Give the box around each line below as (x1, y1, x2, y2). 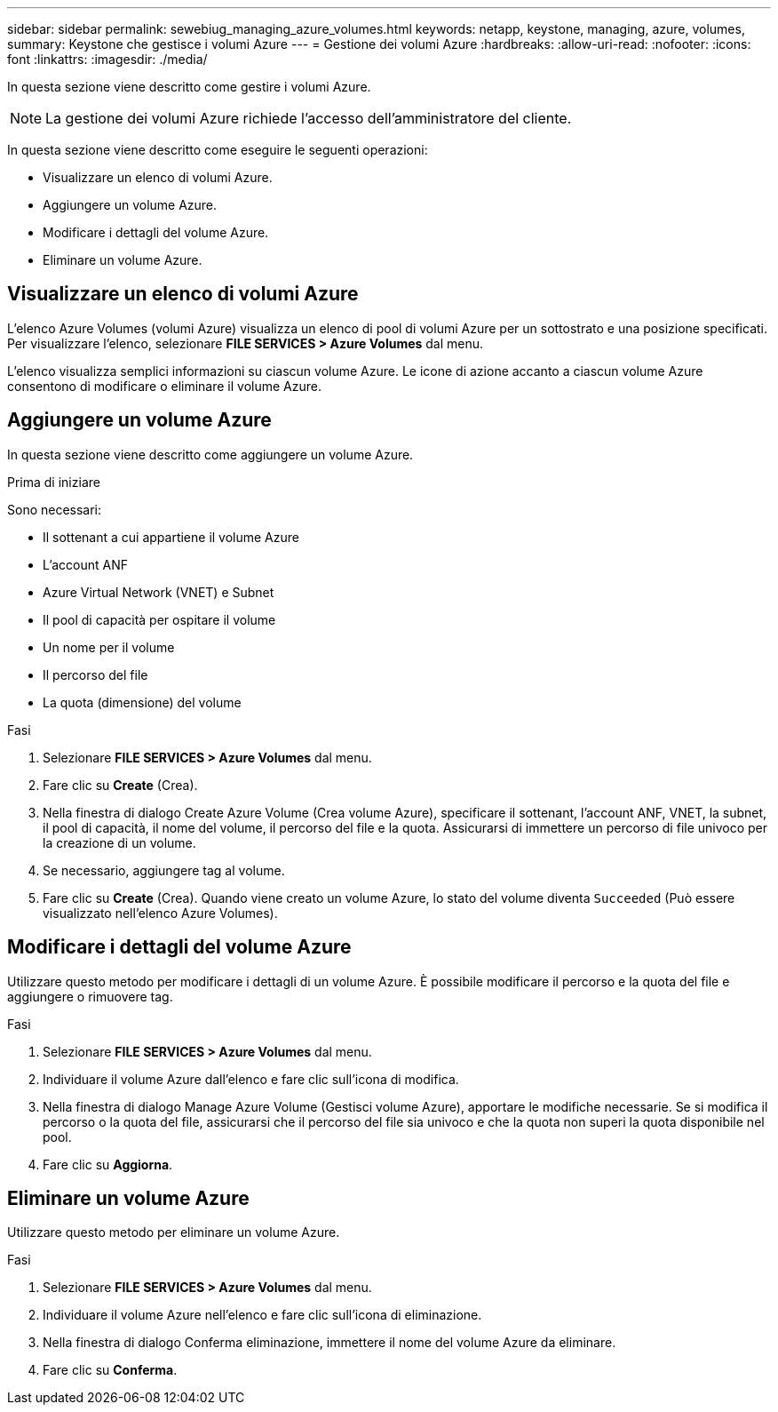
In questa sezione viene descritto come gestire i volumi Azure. (7, 79, 371, 94)
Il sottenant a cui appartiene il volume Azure (43, 529, 299, 545)
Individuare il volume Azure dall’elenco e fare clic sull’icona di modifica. (43, 1071, 459, 1087)
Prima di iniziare (7, 474, 100, 490)
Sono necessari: (7, 501, 102, 517)
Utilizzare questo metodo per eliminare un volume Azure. (7, 1225, 340, 1240)
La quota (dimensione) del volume (43, 694, 242, 710)
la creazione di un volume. (43, 834, 196, 850)
